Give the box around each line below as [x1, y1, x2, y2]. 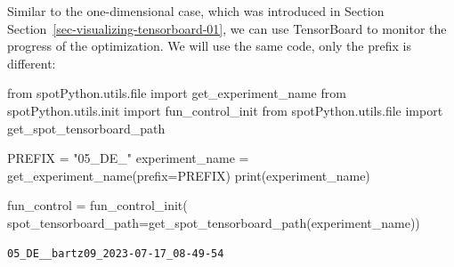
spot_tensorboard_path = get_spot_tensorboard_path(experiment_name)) [7, 213, 420, 231]
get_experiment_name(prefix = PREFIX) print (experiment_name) [7, 166, 370, 184]
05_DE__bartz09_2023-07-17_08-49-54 [7, 247, 224, 260]
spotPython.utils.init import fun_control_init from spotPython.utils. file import [7, 101, 443, 119]
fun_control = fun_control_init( [7, 196, 188, 214]
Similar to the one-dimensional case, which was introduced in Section [7, 2, 385, 20]
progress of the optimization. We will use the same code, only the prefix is [7, 36, 411, 55]
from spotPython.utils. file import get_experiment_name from [7, 84, 346, 102]
